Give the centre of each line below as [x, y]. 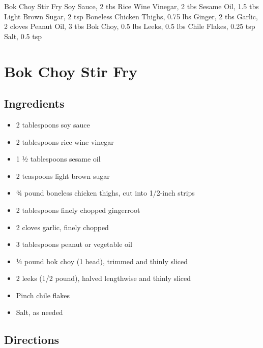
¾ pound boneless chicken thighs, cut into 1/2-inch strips [105, 193]
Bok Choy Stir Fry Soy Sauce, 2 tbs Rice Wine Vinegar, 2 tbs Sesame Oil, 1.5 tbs [131, 6]
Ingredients [34, 103]
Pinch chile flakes [43, 295]
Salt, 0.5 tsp [23, 36]
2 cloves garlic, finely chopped [62, 227]
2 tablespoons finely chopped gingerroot [78, 210]
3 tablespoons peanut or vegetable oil [74, 244]
